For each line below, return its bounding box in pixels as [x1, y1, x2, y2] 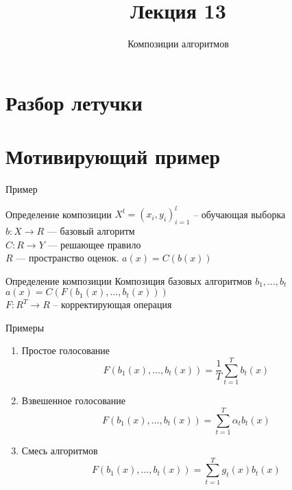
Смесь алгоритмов [21, 443, 98, 457]
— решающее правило [47, 237, 141, 251]
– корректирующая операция [53, 297, 172, 312]
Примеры [5, 320, 45, 334]
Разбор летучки [5, 88, 143, 116]
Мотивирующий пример [5, 142, 220, 170]
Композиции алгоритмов [127, 36, 229, 51]
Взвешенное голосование [21, 393, 126, 408]
